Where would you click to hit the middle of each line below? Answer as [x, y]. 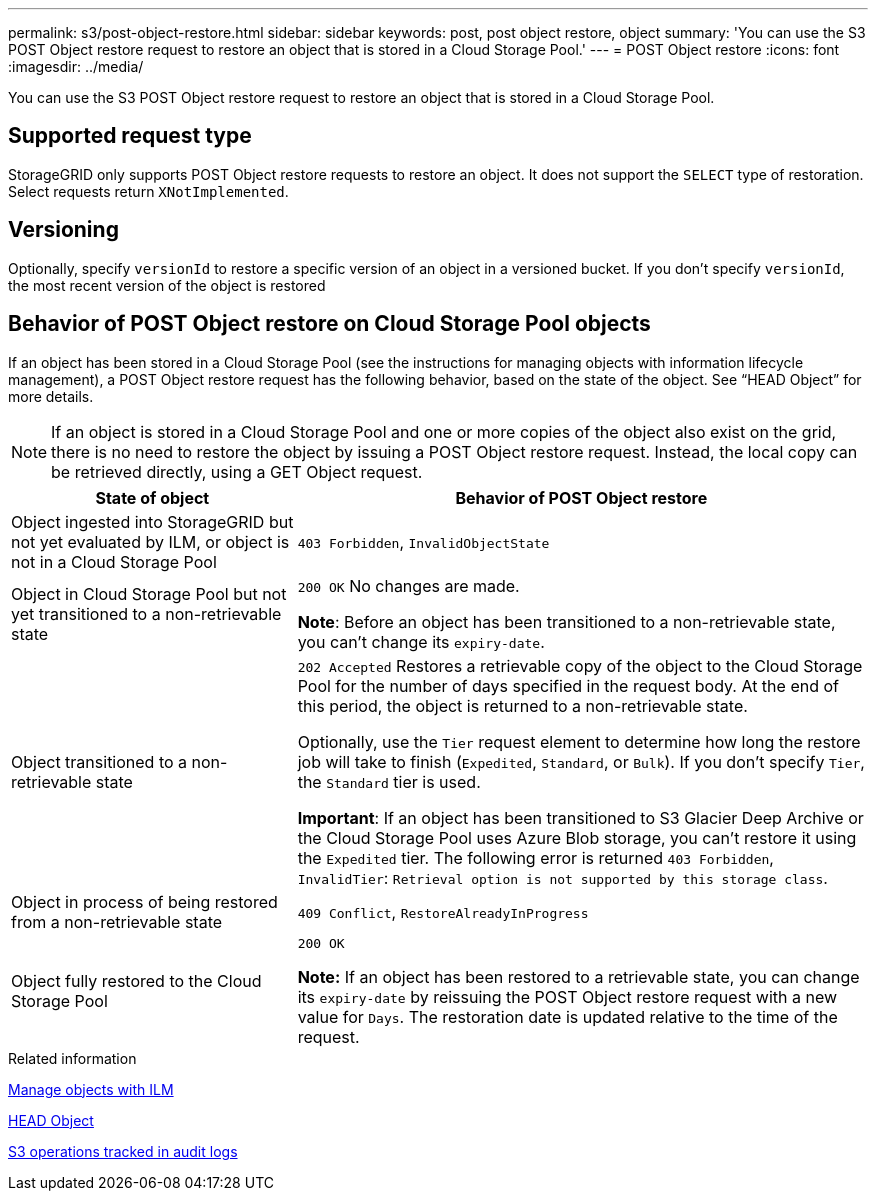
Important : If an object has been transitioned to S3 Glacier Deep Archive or [580, 817]
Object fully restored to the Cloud [136, 981]
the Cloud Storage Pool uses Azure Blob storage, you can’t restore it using [577, 837]
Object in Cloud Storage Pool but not [149, 593]
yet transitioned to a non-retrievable [146, 613]
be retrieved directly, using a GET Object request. [237, 471]
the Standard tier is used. [389, 781]
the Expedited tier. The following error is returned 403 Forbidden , [535, 857]
